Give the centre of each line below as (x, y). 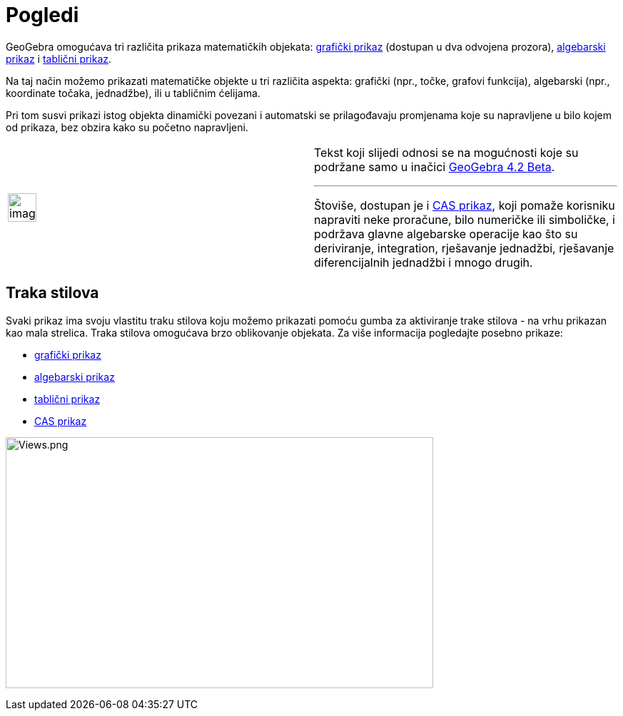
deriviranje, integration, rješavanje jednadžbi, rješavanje (464, 248)
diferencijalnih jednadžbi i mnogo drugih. (424, 262)
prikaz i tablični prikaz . (59, 58)
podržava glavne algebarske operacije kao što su (446, 234)
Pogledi (42, 15)
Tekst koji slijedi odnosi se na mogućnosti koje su (446, 152)
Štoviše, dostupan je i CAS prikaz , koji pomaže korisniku (465, 205)
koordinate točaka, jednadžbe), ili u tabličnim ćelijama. (133, 93)
